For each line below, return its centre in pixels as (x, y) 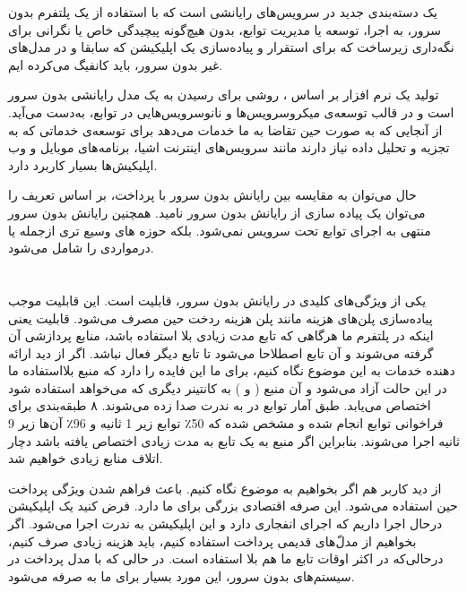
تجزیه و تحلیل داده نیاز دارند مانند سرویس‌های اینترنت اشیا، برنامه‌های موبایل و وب (229, 147)
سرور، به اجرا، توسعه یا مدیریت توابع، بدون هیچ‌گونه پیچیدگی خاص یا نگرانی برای (225, 29)
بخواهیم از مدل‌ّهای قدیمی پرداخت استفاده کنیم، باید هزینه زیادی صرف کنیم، (212, 541)
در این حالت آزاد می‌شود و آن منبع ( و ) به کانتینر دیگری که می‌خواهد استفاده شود (228, 387)
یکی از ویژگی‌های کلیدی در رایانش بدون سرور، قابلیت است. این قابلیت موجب (217, 300)
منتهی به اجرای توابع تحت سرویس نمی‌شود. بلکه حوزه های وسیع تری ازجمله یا (220, 230)
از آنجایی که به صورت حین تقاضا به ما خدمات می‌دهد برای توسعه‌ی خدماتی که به (225, 129)
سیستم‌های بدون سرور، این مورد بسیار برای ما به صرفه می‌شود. (182, 575)
